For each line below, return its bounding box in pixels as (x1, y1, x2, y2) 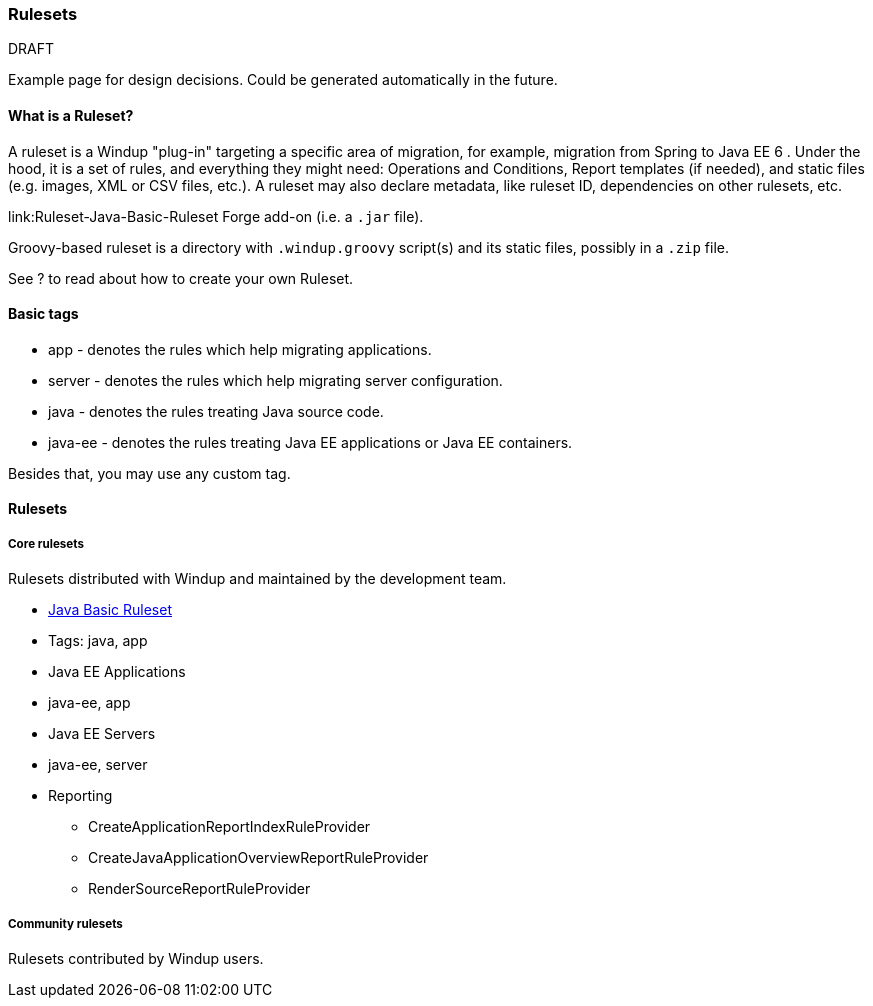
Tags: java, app (48, 632, 148, 650)
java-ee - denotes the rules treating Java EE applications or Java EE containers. (48, 433, 573, 451)
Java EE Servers (48, 725, 156, 743)
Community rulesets (8, 916, 123, 931)
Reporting (48, 787, 113, 805)
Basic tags (8, 305, 79, 323)
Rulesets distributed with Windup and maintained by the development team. (8, 570, 507, 588)
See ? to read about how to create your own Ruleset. (8, 269, 354, 287)
